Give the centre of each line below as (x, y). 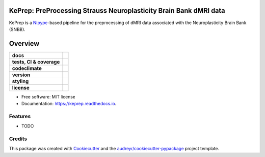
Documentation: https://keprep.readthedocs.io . (69, 104)
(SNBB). (17, 29)
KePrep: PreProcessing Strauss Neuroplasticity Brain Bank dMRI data (117, 11)
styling (20, 81)
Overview (24, 44)
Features (20, 116)
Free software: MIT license (48, 96)
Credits (18, 139)
